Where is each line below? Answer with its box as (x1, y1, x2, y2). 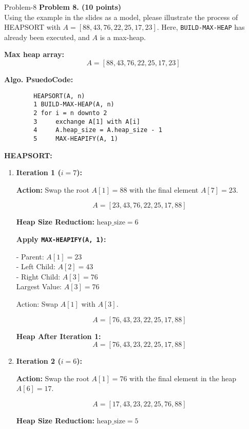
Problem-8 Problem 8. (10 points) (4, 2, 122, 12)
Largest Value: (16, 281, 62, 292)
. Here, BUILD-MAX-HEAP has (157, 22, 245, 32)
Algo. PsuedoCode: (4, 74, 73, 85)
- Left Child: (16, 261, 55, 272)
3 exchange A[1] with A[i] (33, 118, 140, 125)
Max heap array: (4, 49, 64, 60)
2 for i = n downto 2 (33, 109, 107, 117)
